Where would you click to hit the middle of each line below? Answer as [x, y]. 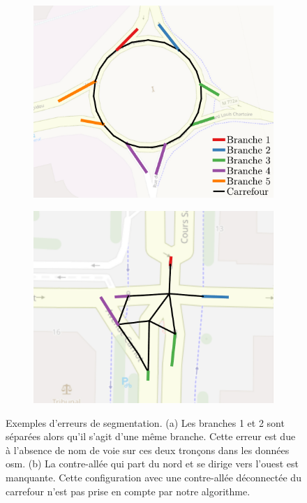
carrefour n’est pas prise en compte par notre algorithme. [128, 491]
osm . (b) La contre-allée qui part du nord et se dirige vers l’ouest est [152, 464]
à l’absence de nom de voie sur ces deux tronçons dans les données [148, 450]
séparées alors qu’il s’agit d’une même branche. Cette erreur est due [151, 436]
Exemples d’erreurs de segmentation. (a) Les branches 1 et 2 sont [145, 422]
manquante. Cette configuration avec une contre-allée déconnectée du [153, 477]
